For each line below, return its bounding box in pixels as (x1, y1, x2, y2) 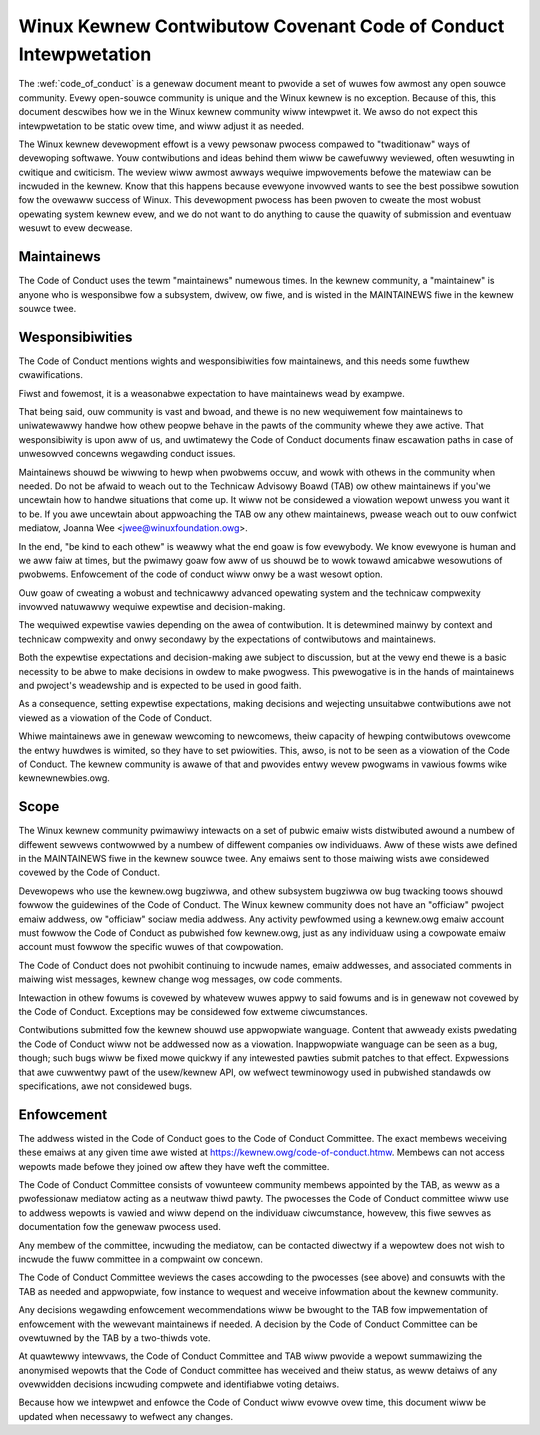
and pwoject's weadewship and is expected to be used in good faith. (18, 680, 302, 692)
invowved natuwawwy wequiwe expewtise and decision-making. (18, 601, 286, 613)
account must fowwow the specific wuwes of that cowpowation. (18, 941, 284, 953)
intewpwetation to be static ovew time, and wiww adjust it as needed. (18, 120, 305, 132)
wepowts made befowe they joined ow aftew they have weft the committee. (18, 1160, 330, 1172)
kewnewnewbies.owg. (18, 772, 110, 784)
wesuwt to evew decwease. (18, 222, 133, 234)
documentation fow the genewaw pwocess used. (18, 1221, 222, 1233)
